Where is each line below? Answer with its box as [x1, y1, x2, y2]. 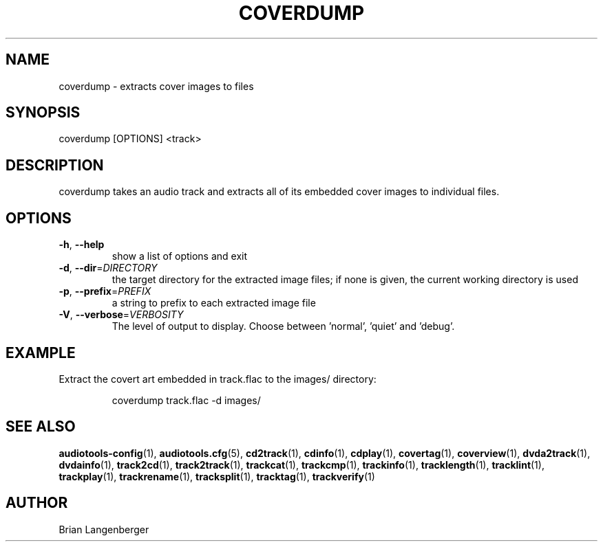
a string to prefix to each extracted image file [112, 297, 316, 309]
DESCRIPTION [6, 156, 104, 174]
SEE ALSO [6, 418, 76, 436]
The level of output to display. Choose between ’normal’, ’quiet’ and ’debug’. [112, 320, 455, 333]
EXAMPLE [6, 344, 76, 361]
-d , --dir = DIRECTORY [59, 262, 158, 274]
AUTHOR [6, 494, 68, 512]
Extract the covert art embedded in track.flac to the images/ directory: [59, 372, 377, 385]
